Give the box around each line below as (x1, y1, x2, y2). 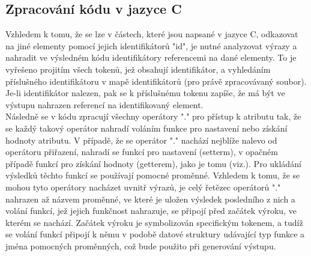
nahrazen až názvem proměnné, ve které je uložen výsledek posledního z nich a (5, 192, 295, 205)
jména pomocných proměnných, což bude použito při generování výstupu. (5, 239, 276, 252)
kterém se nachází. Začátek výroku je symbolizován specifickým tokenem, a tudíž (5, 216, 303, 228)
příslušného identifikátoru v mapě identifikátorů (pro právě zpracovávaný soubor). (5, 75, 307, 87)
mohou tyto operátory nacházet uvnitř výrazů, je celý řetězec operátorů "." (5, 180, 281, 193)
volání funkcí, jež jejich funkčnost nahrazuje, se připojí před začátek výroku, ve (5, 204, 297, 217)
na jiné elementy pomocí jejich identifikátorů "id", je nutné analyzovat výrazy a (5, 39, 297, 52)
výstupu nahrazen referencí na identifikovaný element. (5, 98, 204, 111)
